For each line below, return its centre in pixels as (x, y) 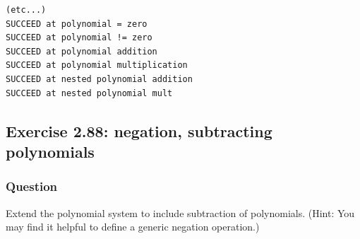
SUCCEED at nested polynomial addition (99, 79)
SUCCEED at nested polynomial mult (89, 93)
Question (32, 186)
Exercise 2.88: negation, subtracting (139, 130)
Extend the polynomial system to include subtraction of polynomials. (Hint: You (180, 212)
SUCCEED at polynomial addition (82, 51)
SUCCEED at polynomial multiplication (97, 65)
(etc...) (26, 10)
